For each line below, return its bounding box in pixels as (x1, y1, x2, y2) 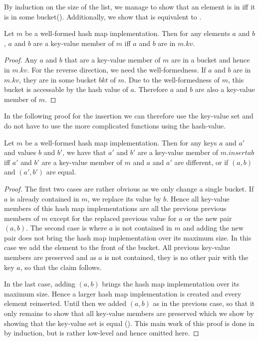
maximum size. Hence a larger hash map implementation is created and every (4, 288, 242, 298)
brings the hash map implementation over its (102, 278, 240, 289)
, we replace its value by (87, 193, 161, 203)
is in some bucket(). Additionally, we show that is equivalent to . (4, 11, 202, 21)
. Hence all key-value (166, 193, 230, 203)
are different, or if (174, 156, 229, 167)
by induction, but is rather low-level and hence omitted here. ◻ (4, 327, 199, 338)
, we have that (62, 147, 106, 157)
